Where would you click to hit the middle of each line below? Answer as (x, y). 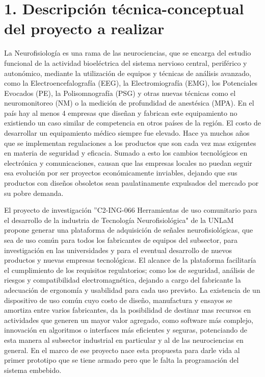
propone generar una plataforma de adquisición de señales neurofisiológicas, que (129, 230)
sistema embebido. (33, 370)
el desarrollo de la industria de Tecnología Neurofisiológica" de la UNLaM (119, 220)
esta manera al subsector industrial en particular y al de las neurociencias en (124, 340)
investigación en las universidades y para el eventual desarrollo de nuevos (118, 250)
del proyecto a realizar (84, 28)
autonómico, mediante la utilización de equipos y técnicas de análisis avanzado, (128, 73)
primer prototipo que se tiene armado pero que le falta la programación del (122, 360)
